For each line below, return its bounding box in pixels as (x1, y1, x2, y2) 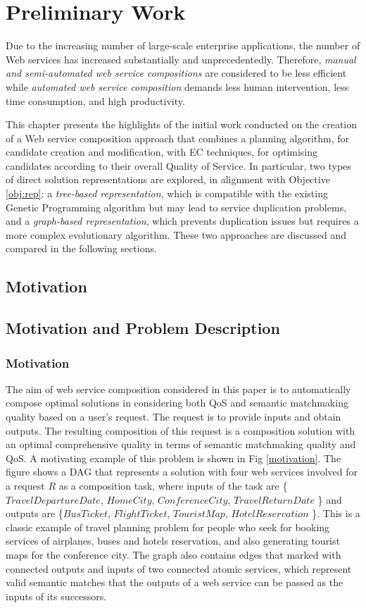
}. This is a (312, 506, 360, 521)
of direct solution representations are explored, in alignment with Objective (6, 172, 330, 187)
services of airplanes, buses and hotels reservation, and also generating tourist (6, 533, 340, 548)
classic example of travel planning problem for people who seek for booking (6, 519, 330, 534)
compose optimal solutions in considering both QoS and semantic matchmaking (6, 395, 348, 410)
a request (6, 478, 45, 492)
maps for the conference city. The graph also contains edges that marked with (6, 547, 341, 562)
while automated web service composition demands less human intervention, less (6, 79, 349, 94)
